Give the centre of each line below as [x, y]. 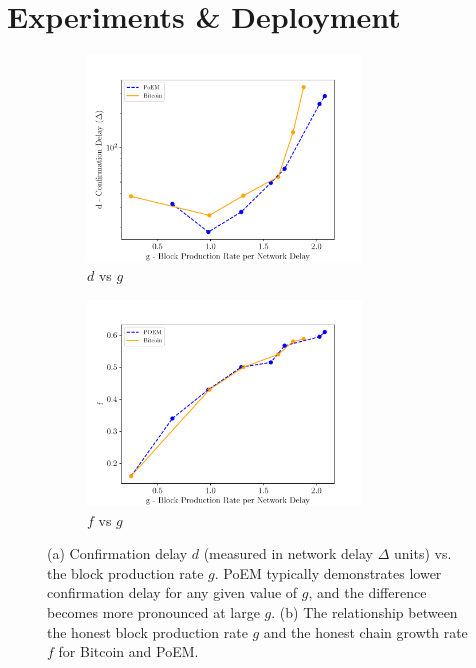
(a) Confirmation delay [117, 553]
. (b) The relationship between [364, 612]
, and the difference [367, 592]
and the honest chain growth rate [365, 631]
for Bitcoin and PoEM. [128, 651]
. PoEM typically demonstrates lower [328, 572]
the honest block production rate [147, 631]
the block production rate [125, 572]
